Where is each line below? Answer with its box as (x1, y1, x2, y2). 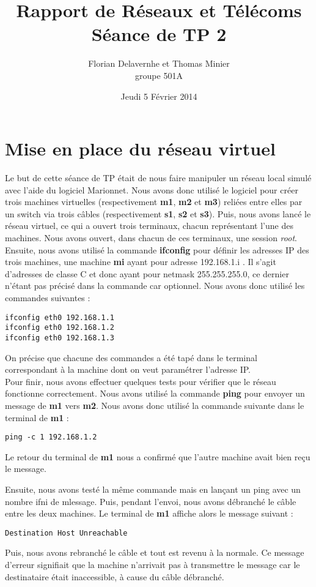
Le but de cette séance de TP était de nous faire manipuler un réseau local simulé (5, 171, 312, 184)
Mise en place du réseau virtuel (5, 136, 276, 161)
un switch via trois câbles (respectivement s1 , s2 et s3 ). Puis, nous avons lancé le (5, 207, 311, 220)
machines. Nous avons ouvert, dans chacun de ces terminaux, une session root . (5, 231, 297, 244)
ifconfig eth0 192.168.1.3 (5, 333, 114, 342)
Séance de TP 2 (91, 21, 227, 47)
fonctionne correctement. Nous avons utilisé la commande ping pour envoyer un (5, 387, 305, 400)
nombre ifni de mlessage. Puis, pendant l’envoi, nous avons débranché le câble (5, 495, 296, 507)
